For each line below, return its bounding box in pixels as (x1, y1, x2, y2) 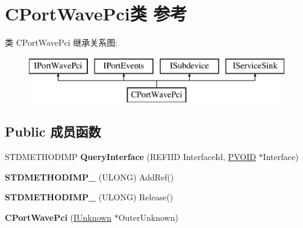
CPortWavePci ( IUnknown (5, 211, 111, 223)
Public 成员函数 (5, 122, 101, 141)
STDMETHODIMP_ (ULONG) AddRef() (5, 170, 174, 183)
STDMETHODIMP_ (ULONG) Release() (5, 191, 173, 203)
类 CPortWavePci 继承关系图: (5, 36, 118, 49)
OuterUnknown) (118, 211, 178, 223)
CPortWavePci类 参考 (5, 1, 187, 26)
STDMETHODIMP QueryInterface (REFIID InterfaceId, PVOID (5, 150, 256, 163)
